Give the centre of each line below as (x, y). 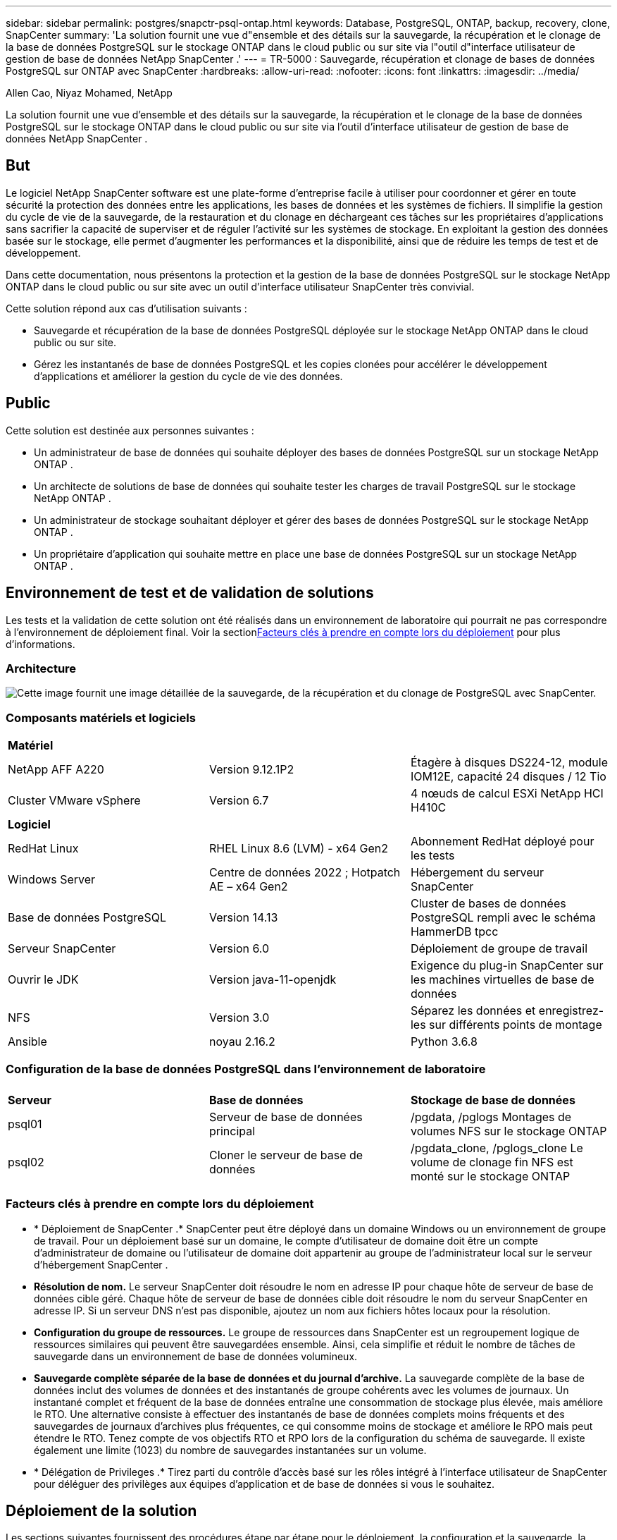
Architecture (41, 668)
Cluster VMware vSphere (74, 801)
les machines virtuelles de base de (502, 980)
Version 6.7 (239, 801)
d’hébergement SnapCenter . (101, 1264)
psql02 (26, 1162)
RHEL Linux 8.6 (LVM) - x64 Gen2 (299, 849)
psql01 (25, 1124)
